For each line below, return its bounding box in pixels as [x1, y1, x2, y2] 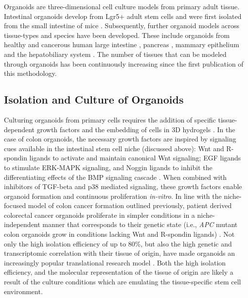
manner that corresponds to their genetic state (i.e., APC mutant [42, 219, 238, 229]
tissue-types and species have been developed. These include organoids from [4, 30, 230, 40]
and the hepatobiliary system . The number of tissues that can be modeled [4, 49, 227, 59]
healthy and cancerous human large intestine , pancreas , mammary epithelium [4, 39, 239, 50]
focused [4, 200, 26, 210]
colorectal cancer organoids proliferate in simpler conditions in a [4, 210, 195, 220]
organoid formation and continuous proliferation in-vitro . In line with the [4, 191, 222, 201]
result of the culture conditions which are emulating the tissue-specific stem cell [4, 277, 241, 287]
